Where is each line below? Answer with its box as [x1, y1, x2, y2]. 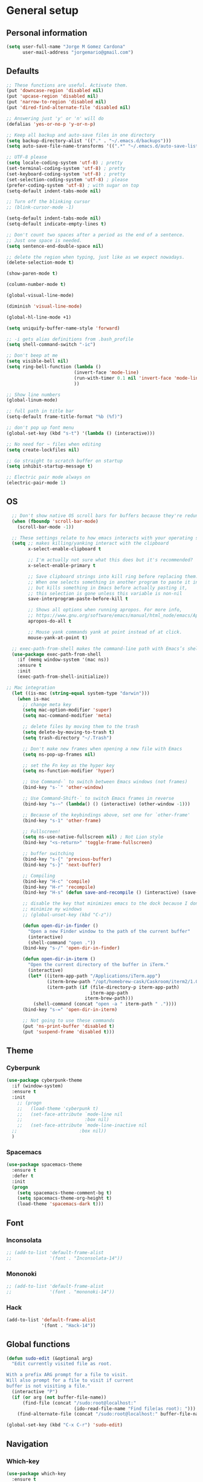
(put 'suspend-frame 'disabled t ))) [22, 1029, 115, 1035]
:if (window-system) [11, 1083, 63, 1089]
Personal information [6, 28, 88, 38]
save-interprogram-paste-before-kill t [28, 596, 129, 602]
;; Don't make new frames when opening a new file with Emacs [22, 746, 182, 752]
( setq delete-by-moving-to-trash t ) [22, 729, 115, 735]
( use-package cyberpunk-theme [6, 1077, 83, 1084]
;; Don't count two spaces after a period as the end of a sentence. [6, 232, 185, 238]
